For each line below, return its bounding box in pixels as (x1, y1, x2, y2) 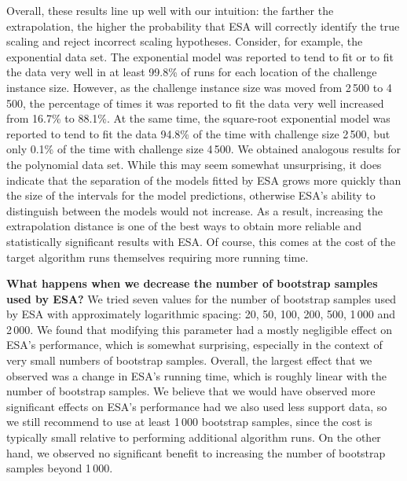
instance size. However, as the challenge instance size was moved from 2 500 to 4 (6, 79, 392, 95)
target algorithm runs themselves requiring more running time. (6, 248, 309, 265)
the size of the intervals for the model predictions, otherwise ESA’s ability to (6, 187, 376, 204)
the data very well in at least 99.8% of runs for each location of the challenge (6, 64, 377, 80)
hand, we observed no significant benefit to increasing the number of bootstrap (6, 444, 386, 461)
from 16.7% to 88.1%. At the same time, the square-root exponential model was (6, 110, 390, 127)
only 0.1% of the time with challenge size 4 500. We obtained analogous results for (6, 141, 401, 157)
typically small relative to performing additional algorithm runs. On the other (6, 429, 381, 446)
